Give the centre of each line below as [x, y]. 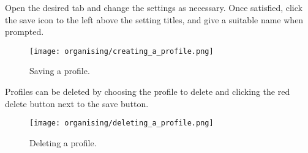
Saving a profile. [60, 71]
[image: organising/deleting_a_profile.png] [122, 123]
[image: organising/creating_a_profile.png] [122, 51]
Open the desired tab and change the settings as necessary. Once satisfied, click [154, 7]
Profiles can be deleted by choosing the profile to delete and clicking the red [148, 91]
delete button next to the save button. [77, 103]
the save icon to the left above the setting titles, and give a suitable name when [154, 19]
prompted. [24, 32]
